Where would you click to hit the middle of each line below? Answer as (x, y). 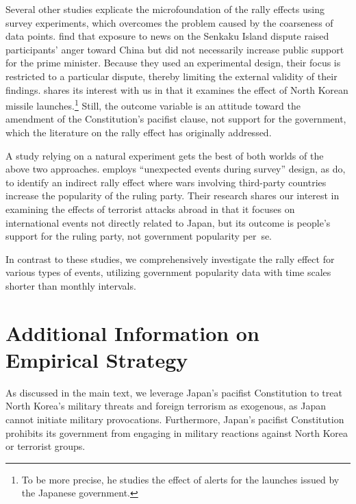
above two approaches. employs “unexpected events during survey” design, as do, (176, 169)
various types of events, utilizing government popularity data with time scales (168, 272)
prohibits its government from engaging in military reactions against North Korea (177, 432)
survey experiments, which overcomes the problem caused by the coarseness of (169, 22)
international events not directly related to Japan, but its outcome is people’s (168, 222)
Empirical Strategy (97, 359)
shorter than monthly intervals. (71, 285)
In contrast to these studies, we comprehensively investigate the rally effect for (170, 259)
